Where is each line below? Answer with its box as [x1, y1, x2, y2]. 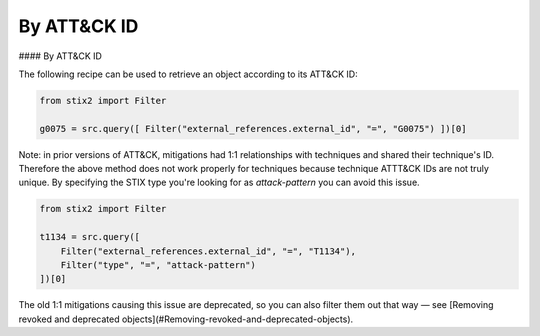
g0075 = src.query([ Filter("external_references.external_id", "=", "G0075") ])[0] [39, 123, 467, 134]
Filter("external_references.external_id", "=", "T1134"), [60, 245, 357, 257]
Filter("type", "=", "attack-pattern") [60, 260, 257, 271]
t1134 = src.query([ [39, 231, 140, 243]
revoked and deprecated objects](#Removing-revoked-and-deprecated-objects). [18, 313, 354, 325]
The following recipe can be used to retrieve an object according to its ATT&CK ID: [18, 68, 359, 80]
